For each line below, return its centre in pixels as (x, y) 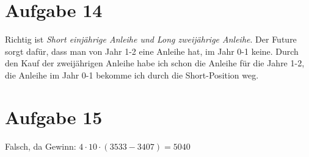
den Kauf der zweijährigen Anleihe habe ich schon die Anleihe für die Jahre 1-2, (155, 63)
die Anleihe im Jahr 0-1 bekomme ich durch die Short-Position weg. (132, 75)
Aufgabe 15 (54, 117)
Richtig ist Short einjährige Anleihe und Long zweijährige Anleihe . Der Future (151, 39)
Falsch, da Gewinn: (41, 146)
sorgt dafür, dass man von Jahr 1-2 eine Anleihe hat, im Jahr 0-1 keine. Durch (152, 51)
